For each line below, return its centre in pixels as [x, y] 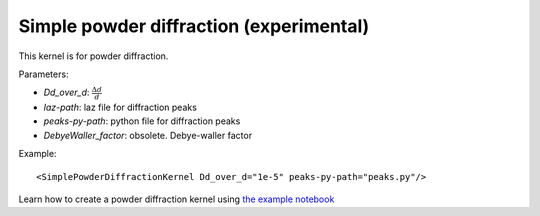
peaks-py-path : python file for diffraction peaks [142, 121]
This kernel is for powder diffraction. [93, 56]
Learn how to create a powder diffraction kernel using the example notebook [176, 199]
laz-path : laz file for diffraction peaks [120, 107]
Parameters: [43, 74]
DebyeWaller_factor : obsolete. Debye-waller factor [148, 135]
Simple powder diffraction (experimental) [194, 26]
